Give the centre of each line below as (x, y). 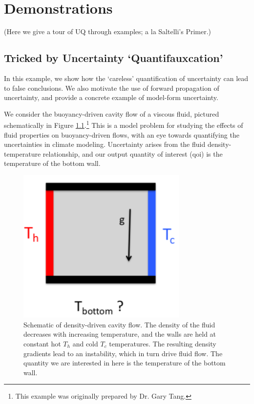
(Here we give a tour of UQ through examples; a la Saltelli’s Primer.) (108, 31)
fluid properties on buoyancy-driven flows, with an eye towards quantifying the (122, 134)
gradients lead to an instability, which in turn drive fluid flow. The (123, 353)
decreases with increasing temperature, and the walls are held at (120, 334)
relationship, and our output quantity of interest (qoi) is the (133, 153)
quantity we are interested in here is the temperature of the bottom (125, 363)
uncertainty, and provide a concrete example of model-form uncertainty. (111, 97)
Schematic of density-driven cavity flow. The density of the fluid (119, 324)
